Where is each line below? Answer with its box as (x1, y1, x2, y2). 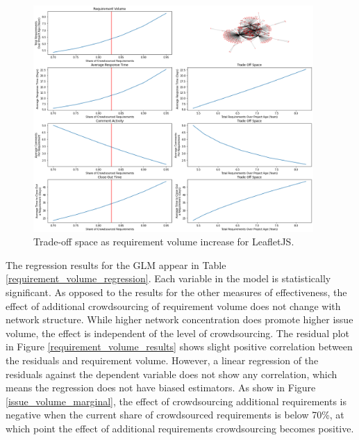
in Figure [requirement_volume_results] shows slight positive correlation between (6, 339, 353, 354)
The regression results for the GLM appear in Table (6, 257, 226, 272)
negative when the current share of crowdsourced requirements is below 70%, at (6, 407, 344, 422)
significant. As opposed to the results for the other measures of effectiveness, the (6, 285, 347, 300)
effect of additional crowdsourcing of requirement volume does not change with (6, 298, 341, 313)
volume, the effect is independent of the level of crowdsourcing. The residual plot (6, 325, 349, 340)
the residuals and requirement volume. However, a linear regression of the (6, 353, 319, 368)
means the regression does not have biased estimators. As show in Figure (6, 380, 316, 395)
